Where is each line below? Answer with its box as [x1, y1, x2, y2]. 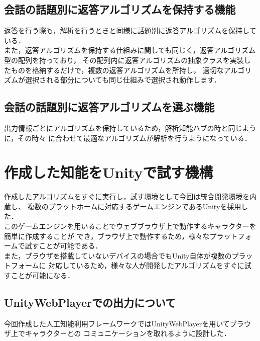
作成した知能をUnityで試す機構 [4, 162, 213, 183]
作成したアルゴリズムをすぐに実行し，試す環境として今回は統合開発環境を [4, 191, 250, 202]
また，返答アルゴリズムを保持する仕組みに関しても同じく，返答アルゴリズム [4, 45, 256, 55]
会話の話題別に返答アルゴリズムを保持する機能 [4, 2, 236, 17]
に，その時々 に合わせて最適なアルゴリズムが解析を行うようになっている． [4, 132, 251, 143]
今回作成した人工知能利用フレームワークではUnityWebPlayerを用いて [4, 318, 230, 328]
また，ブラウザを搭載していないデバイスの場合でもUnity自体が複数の [4, 250, 232, 261]
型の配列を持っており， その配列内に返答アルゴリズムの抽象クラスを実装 [4, 54, 244, 65]
